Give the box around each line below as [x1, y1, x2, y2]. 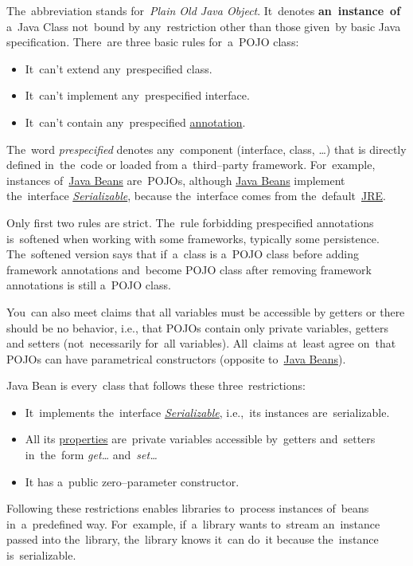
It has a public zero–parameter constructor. [25, 473, 240, 489]
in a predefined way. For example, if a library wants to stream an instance [6, 515, 380, 532]
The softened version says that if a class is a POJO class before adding [6, 246, 359, 262]
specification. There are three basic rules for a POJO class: [6, 33, 299, 50]
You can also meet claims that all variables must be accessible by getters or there [6, 303, 405, 320]
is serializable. [6, 547, 76, 564]
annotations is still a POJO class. [6, 277, 171, 293]
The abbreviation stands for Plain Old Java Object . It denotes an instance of [6, 2, 401, 18]
